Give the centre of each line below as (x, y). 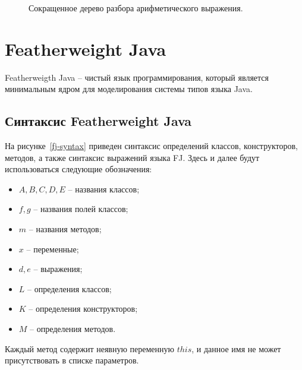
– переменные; (53, 249)
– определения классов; (70, 288)
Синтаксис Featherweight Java (98, 121)
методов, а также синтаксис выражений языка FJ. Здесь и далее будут (132, 157)
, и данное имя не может (236, 348)
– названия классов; (104, 189)
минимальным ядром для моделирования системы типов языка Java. (129, 89)
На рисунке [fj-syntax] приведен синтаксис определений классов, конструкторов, (152, 146)
